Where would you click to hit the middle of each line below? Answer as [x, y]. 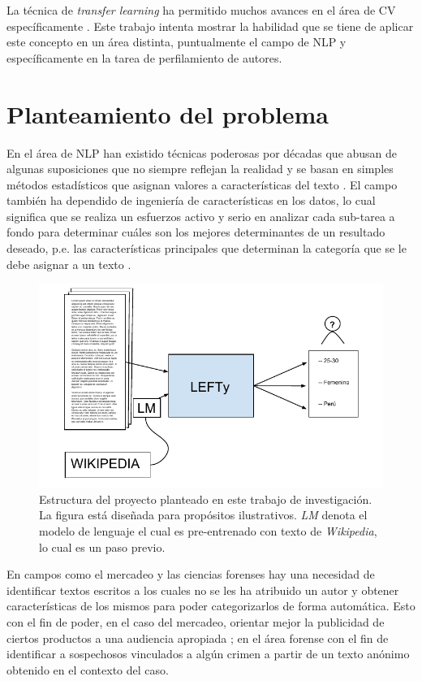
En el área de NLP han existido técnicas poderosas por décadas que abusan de [202, 152]
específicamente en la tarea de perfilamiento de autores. [144, 57]
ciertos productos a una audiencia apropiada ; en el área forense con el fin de [198, 638]
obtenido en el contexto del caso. [88, 669]
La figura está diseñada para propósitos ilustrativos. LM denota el [203, 515]
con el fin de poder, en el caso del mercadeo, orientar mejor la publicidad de [196, 622]
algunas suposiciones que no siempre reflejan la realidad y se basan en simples [200, 169]
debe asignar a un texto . [69, 264]
